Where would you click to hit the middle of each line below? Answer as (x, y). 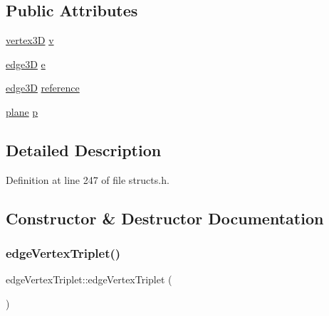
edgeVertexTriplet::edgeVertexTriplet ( (89, 279)
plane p (22, 111)
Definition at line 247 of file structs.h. (88, 179)
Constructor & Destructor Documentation (165, 218)
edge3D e (26, 64)
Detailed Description (84, 149)
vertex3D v (30, 40)
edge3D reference (43, 88)
